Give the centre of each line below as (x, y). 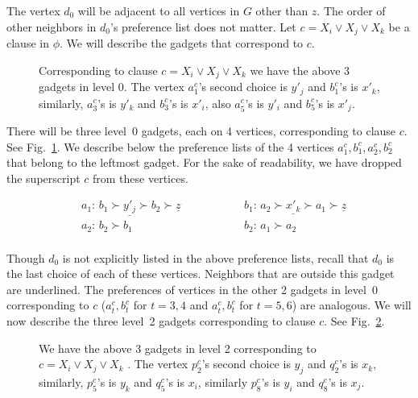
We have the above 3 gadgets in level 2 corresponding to (178, 348)
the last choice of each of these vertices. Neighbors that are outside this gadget (201, 274)
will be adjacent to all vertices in (159, 10)
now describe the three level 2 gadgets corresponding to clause (161, 320)
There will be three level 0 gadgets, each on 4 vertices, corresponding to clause (201, 131)
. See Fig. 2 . (354, 320)
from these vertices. (141, 178)
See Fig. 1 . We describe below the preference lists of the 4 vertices (170, 146)
